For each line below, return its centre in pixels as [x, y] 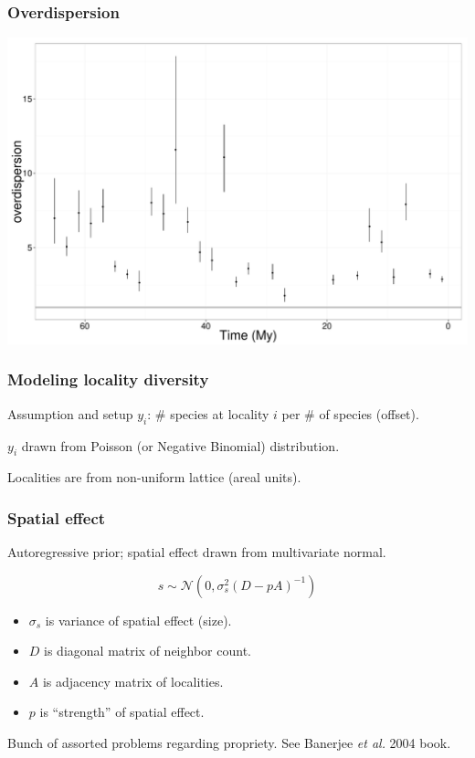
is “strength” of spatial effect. [122, 712]
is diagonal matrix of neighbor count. [148, 651]
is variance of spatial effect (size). [138, 620]
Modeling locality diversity [108, 379]
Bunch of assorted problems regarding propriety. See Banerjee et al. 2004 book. [229, 743]
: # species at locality [208, 413]
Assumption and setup [70, 413]
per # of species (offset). [350, 413]
